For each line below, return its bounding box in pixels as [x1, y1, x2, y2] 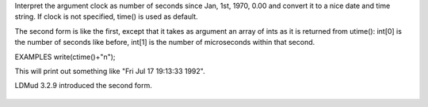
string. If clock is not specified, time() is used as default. [14, 12, 198, 21]
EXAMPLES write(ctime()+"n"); [14, 52, 116, 61]
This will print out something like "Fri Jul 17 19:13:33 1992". [14, 66, 205, 76]
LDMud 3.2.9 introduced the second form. [14, 81, 152, 90]
